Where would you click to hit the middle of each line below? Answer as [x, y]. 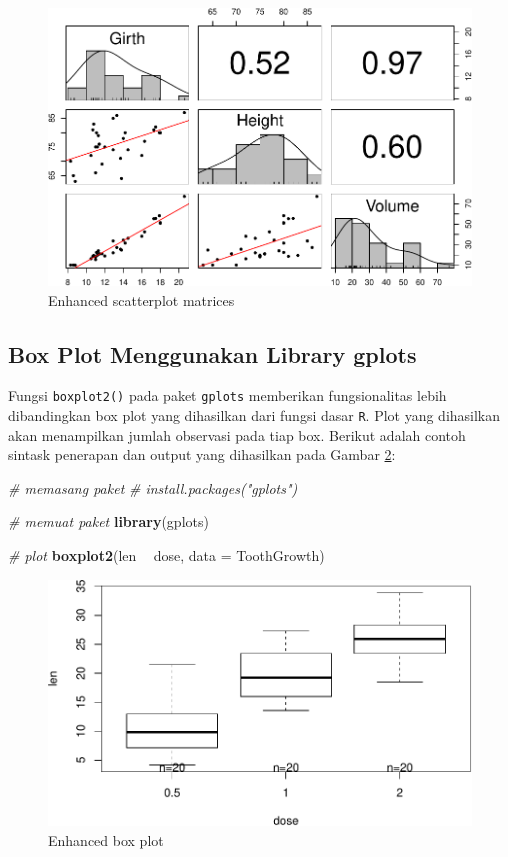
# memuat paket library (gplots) [108, 521]
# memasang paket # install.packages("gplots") [153, 487]
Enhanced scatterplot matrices [141, 299]
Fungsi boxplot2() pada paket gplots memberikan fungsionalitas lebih [227, 395]
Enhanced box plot [106, 840]
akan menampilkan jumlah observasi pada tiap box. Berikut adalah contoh [237, 434]
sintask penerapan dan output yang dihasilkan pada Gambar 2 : [202, 454]
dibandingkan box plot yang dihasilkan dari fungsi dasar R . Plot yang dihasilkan [254, 415]
